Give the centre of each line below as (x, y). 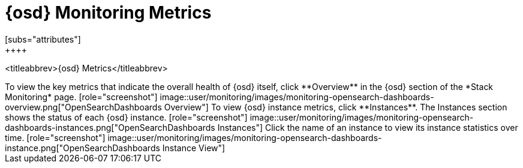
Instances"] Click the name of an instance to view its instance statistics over (368, 127)
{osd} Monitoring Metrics (108, 13)
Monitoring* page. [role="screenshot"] (81, 97)
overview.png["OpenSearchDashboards (83, 107)
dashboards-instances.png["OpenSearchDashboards (110, 127)
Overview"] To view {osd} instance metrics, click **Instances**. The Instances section (336, 107)
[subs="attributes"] (43, 39)
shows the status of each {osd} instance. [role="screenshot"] (126, 117)
